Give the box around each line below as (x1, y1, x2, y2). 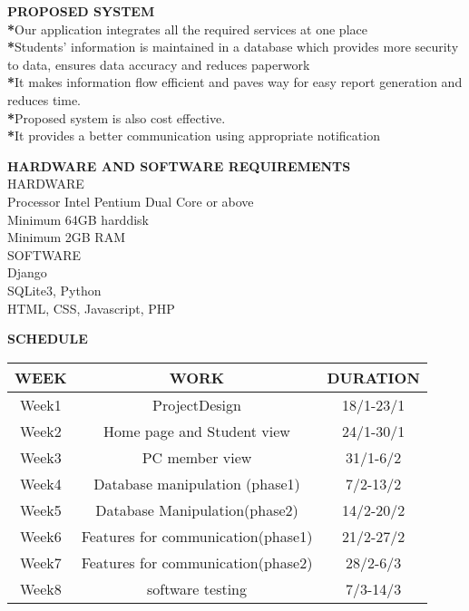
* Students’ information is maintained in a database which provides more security (7, 37, 459, 56)
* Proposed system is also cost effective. (7, 108, 226, 127)
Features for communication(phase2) (81, 551, 313, 573)
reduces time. (7, 90, 81, 109)
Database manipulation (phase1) (93, 472, 300, 494)
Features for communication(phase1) (81, 525, 313, 547)
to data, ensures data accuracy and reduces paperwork (7, 54, 310, 73)
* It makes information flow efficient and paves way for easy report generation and (7, 73, 463, 92)
